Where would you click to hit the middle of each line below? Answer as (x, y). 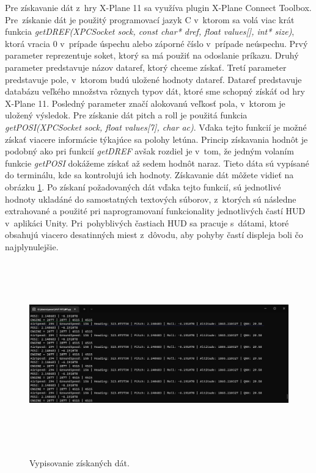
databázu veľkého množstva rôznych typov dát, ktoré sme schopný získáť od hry (155, 91)
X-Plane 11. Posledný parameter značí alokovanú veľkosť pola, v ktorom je (145, 103)
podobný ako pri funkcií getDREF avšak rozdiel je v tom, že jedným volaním (149, 151)
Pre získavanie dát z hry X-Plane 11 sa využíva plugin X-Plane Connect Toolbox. (158, 7)
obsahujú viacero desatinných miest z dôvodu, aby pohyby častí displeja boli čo (154, 235)
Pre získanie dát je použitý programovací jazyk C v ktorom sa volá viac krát (150, 19)
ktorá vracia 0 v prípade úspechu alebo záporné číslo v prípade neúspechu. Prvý (156, 43)
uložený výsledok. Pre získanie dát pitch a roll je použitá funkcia (126, 115)
